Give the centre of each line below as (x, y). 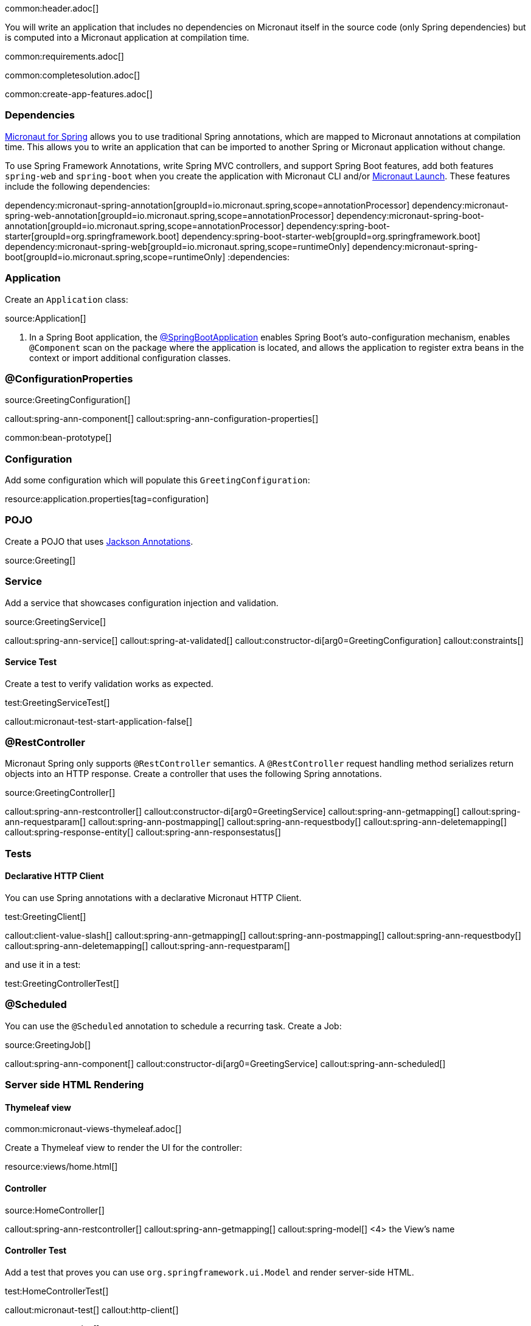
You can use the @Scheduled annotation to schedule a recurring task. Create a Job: (173, 1026)
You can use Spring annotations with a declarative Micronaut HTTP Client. (153, 898)
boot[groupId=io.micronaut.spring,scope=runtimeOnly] (115, 257)
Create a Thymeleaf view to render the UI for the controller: (123, 1148)
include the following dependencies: (78, 186)
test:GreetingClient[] (46, 917)
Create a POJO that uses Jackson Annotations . (99, 541)
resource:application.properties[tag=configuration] (107, 499)
